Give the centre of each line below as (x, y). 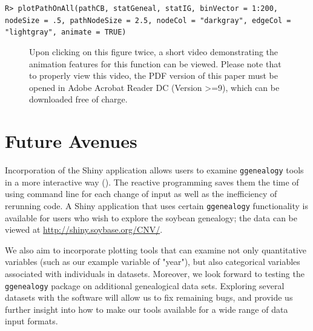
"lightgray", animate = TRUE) (66, 32)
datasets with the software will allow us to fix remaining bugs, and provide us (149, 297)
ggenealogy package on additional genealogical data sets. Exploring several (145, 285)
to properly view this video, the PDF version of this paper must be (153, 75)
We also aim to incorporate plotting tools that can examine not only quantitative (156, 249)
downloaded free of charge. (78, 99)
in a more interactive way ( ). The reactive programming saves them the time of (152, 182)
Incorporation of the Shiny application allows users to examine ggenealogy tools (154, 170)
